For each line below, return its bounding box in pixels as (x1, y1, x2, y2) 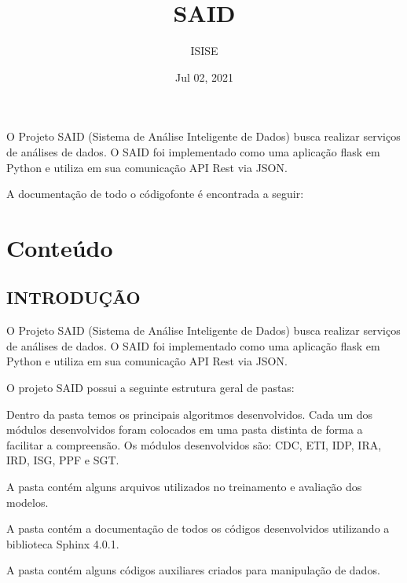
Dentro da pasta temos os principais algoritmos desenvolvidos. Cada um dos (6, 405, 373, 422)
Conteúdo (6, 231, 113, 263)
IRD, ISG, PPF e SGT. (6, 452, 119, 468)
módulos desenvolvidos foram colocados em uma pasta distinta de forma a (6, 421, 363, 438)
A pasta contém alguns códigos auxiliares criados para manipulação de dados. (6, 562, 380, 578)
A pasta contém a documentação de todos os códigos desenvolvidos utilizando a (6, 520, 390, 537)
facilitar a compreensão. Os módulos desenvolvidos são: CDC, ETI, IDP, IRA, (6, 436, 382, 453)
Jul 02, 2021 (174, 68, 234, 85)
